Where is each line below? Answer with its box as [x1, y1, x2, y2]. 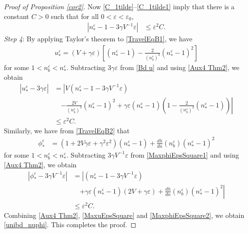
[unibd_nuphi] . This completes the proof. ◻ [4, 219, 137, 230]
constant [4, 11, 29, 21]
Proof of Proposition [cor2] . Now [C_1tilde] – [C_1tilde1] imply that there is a [4, 1, 235, 11]
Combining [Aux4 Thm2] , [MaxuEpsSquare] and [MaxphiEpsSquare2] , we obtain [4, 210, 245, 220]
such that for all [51, 11, 99, 21]
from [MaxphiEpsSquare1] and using [130, 149, 239, 160]
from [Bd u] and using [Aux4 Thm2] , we [120, 62, 240, 72]
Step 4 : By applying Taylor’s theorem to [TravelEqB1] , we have [4, 34, 193, 44]
